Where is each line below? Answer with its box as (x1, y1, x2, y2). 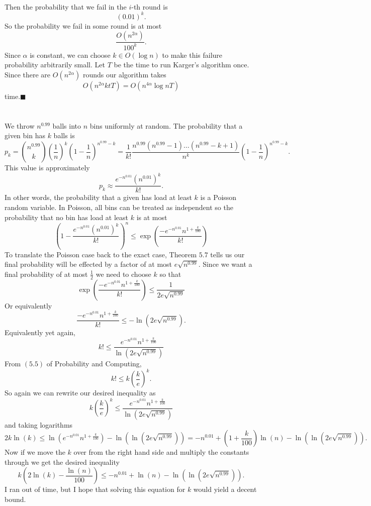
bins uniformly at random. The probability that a (89, 120, 243, 131)
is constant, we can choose (30, 49, 111, 60)
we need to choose (96, 268, 151, 279)
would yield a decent (193, 484, 257, 494)
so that (159, 268, 181, 279)
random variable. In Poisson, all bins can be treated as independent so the (5, 201, 233, 212)
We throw (5, 120, 35, 131)
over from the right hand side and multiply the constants (73, 447, 249, 457)
